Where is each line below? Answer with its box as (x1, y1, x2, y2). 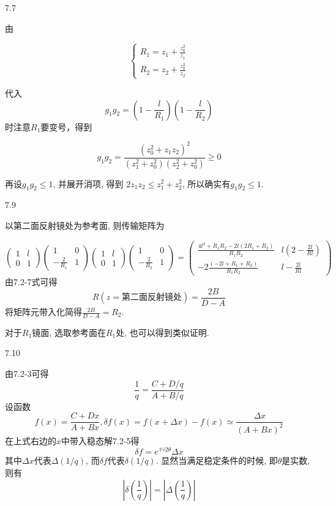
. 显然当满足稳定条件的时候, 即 (155, 454, 278, 467)
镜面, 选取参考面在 (32, 326, 106, 338)
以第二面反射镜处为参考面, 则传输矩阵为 (5, 218, 165, 231)
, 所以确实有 (182, 177, 231, 190)
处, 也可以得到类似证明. (116, 326, 209, 338)
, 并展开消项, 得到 (53, 177, 124, 190)
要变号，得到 (40, 120, 92, 133)
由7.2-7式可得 (5, 275, 58, 288)
